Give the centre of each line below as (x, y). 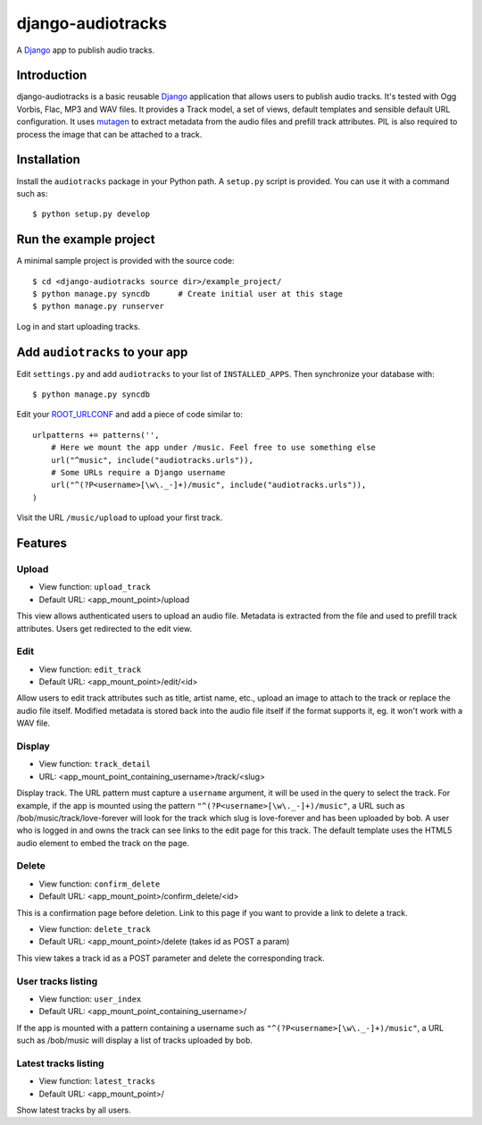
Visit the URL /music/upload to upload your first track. (120, 517)
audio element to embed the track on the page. (103, 843)
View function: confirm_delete (100, 884)
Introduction (52, 76)
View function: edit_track (90, 669)
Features (42, 544)
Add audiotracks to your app (102, 352)
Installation (48, 160)
